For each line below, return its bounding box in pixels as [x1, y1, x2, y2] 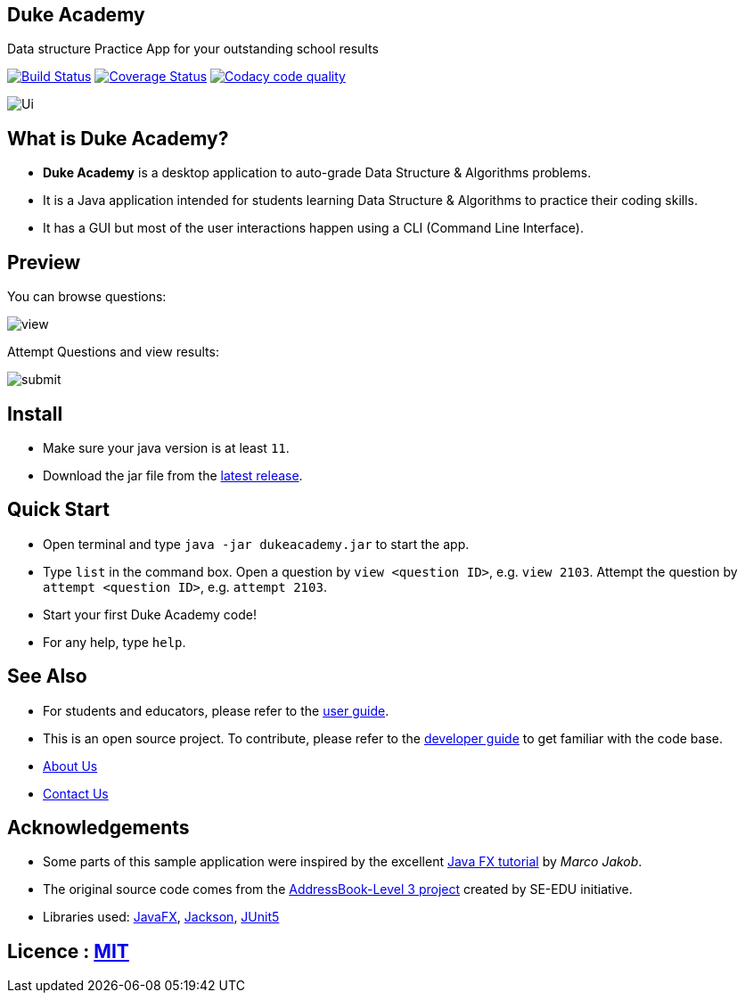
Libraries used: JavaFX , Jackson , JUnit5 [43, 909, 280, 925]
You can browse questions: [7, 289, 167, 305]
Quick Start [7, 498, 110, 521]
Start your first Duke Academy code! [43, 606, 257, 622]
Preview [7, 250, 81, 274]
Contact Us [43, 785, 109, 801]
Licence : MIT [7, 939, 129, 963]
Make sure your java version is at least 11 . [43, 439, 290, 455]
